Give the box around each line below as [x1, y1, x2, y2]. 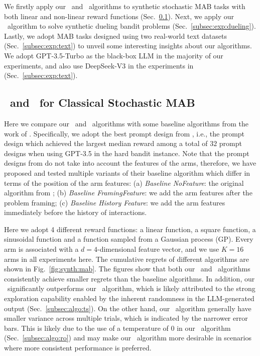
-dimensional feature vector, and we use [97, 244, 219, 254]
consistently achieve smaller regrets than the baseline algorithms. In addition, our [4, 273, 255, 283]
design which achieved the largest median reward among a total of [4, 138, 208, 149]
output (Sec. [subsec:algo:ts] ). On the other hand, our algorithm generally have [4, 303, 251, 313]
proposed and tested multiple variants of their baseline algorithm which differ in [4, 167, 250, 178]
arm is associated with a [4, 244, 79, 254]
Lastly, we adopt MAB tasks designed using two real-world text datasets [4, 30, 227, 41]
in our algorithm [177, 322, 231, 333]
